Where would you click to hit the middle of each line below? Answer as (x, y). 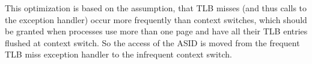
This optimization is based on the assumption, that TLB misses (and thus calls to (156, 8)
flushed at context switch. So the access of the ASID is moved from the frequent (152, 42)
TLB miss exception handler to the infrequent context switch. (118, 54)
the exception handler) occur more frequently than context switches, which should (156, 19)
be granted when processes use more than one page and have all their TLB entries (156, 31)
